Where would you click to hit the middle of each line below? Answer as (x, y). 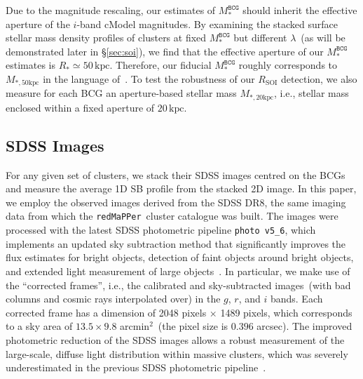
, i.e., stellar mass (311, 93)
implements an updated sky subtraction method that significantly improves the (176, 243)
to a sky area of (39, 326)
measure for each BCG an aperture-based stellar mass (121, 93)
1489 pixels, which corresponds (286, 312)
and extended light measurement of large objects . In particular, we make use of (178, 271)
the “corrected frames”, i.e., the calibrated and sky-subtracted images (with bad (178, 285)
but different (260, 38)
